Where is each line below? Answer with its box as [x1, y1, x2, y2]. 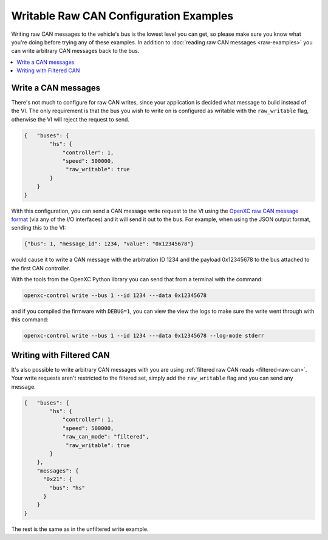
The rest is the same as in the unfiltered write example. [11, 525, 149, 533]
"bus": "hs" [49, 484, 85, 491]
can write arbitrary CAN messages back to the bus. [11, 47, 140, 55]
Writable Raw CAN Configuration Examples [11, 9, 234, 22]
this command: [11, 316, 49, 323]
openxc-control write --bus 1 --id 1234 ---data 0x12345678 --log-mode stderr [24, 332, 264, 340]
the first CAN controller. [11, 264, 70, 272]
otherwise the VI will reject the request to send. [11, 115, 130, 123]
